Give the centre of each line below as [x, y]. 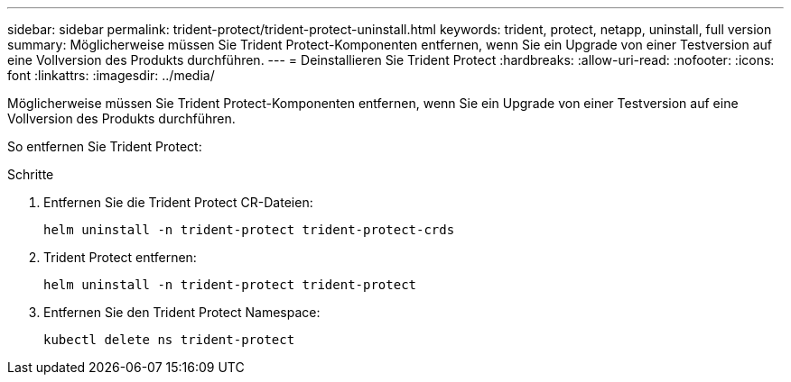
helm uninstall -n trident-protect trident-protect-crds [249, 230]
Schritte [31, 174]
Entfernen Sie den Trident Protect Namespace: [182, 312]
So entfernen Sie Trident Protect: [105, 146]
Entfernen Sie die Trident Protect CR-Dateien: [178, 202]
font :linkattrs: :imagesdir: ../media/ [111, 75]
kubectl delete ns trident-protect [169, 340]
